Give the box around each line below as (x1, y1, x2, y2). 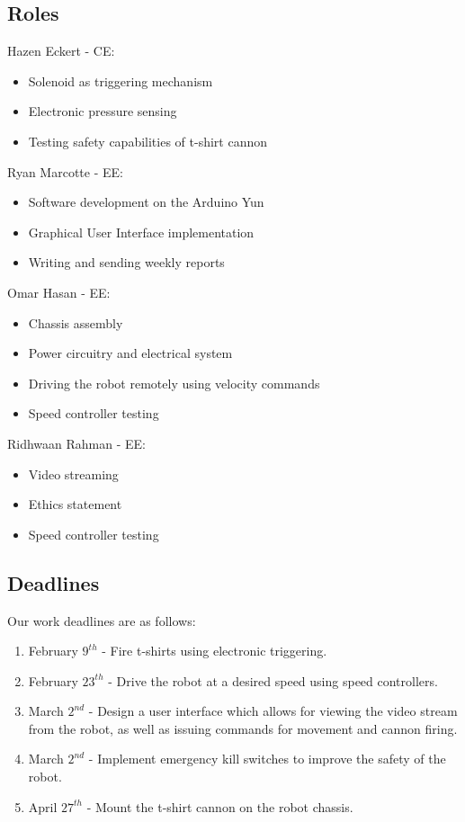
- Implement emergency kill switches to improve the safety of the (88, 749, 446, 768)
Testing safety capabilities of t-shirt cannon (28, 131, 267, 150)
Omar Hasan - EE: (7, 282, 111, 301)
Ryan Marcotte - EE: (7, 162, 123, 181)
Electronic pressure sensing (28, 102, 177, 121)
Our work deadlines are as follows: (7, 611, 196, 630)
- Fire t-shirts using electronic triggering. (102, 641, 327, 660)
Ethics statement (28, 495, 122, 514)
